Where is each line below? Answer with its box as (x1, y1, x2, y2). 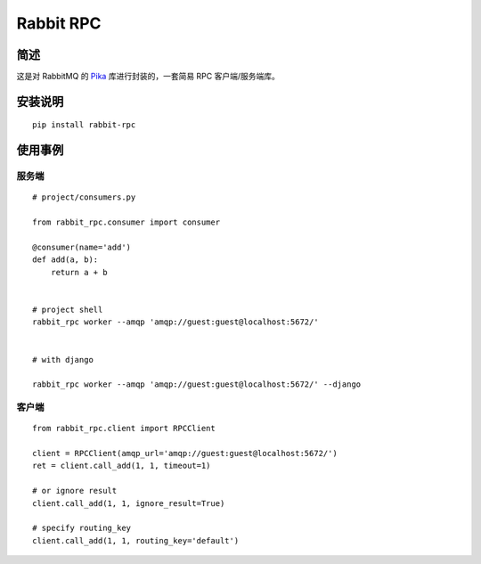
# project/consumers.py (32, 192, 136, 202)
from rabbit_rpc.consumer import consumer (32, 217, 221, 227)
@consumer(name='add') (32, 242, 132, 252)
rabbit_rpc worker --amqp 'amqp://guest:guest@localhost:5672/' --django (32, 380, 362, 389)
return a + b (50, 267, 108, 277)
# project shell (32, 304, 103, 315)
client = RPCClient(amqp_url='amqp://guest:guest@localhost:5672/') (32, 448, 338, 459)
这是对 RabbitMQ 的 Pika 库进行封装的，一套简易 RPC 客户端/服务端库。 (16, 71, 281, 82)
